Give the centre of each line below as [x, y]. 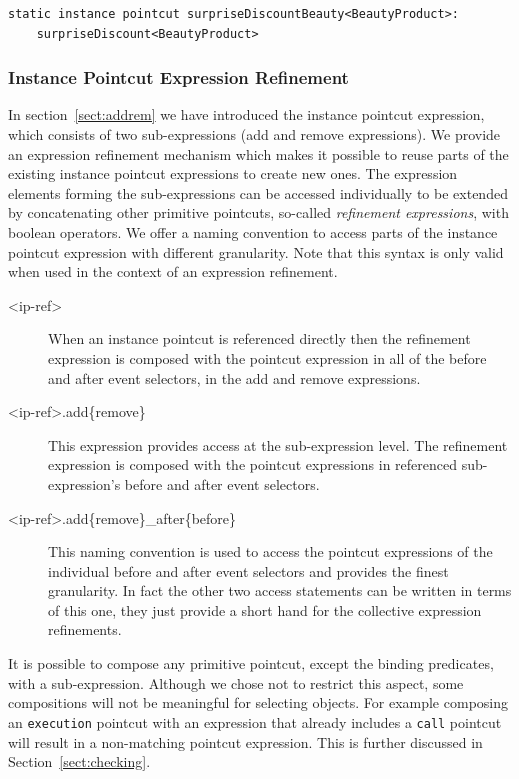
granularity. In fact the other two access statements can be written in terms [280, 590]
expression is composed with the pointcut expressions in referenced [253, 464]
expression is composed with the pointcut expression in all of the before [267, 357]
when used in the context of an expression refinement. [173, 271]
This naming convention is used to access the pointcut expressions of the [270, 551]
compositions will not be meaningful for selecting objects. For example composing [258, 702]
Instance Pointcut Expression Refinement [178, 77]
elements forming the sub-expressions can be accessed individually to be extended [258, 192]
